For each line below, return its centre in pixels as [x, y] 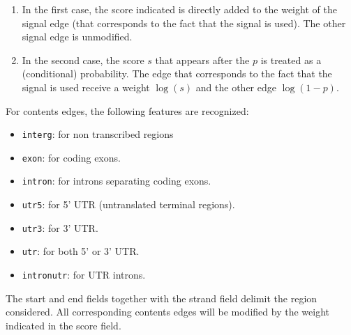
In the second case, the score [83, 60]
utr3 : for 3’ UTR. [60, 227]
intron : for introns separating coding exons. [117, 181]
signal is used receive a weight [86, 87]
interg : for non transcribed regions [98, 134]
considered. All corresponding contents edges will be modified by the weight [167, 312]
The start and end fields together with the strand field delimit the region [162, 298]
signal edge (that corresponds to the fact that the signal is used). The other [184, 23]
